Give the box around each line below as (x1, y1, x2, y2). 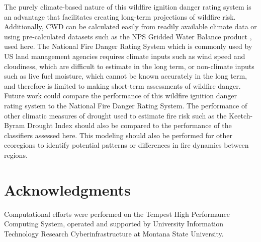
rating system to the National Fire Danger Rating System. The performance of (4, 100, 247, 110)
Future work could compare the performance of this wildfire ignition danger (4, 90, 237, 101)
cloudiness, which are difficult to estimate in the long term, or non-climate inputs (4, 60, 254, 71)
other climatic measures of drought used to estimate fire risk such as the (4, 110, 227, 120)
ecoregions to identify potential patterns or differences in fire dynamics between (4, 140, 249, 150)
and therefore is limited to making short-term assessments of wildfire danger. (4, 80, 241, 91)
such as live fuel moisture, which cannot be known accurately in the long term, (4, 71, 247, 81)
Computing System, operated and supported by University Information (4, 218, 224, 229)
